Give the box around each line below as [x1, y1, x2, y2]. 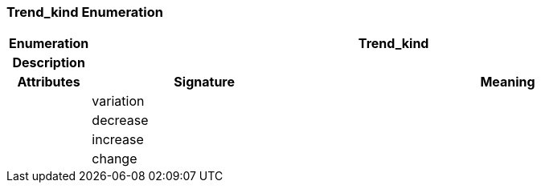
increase [92, 131, 144, 148]
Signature [174, 74, 236, 90]
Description [12, 54, 85, 71]
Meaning [480, 74, 535, 90]
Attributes [17, 74, 80, 90]
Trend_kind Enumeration [6, 4, 163, 20]
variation [92, 93, 145, 110]
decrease [92, 112, 149, 129]
